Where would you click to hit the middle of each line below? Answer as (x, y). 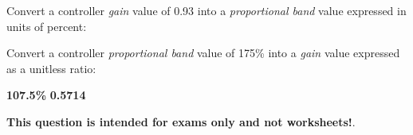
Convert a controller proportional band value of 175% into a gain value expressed (203, 53)
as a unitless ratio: (51, 68)
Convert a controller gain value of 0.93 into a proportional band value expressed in (206, 10)
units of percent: (47, 26)
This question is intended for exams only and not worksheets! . (181, 121)
